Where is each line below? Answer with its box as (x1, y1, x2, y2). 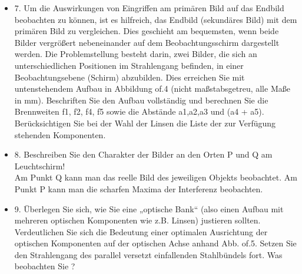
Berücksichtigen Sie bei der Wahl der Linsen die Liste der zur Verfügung (14, 116, 276, 129)
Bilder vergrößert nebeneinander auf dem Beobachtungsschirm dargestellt (14, 36, 280, 48)
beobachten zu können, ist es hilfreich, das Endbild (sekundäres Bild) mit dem (14, 13, 297, 25)
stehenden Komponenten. (14, 128, 106, 141)
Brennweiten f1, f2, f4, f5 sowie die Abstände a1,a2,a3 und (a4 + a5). (14, 105, 264, 118)
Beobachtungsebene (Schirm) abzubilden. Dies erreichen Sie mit (14, 71, 245, 83)
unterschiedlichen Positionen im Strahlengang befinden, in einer (14, 59, 244, 71)
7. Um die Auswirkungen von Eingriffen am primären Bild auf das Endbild (14, 2, 284, 14)
